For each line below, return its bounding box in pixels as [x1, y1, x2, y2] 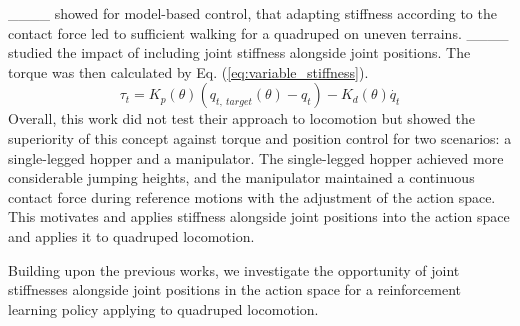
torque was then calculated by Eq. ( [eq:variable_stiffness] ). [8, 61, 369, 82]
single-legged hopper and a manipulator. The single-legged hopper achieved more [8, 147, 504, 168]
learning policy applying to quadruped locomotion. [8, 298, 319, 319]
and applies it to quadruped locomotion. [8, 225, 255, 246]
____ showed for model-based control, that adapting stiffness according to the [8, 3, 497, 23]
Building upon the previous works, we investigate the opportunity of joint [8, 259, 460, 280]
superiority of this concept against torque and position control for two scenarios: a [8, 127, 512, 148]
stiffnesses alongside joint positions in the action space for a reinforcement [8, 279, 461, 300]
